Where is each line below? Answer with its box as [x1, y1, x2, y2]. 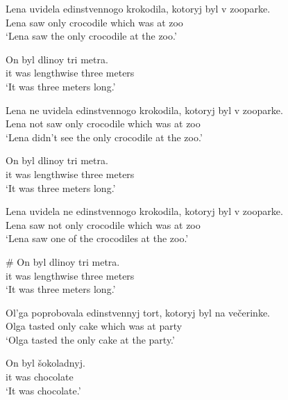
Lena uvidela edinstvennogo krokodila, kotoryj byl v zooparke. [6, 1, 271, 15]
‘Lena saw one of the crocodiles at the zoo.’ [6, 231, 189, 246]
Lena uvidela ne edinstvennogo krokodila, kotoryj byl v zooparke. [6, 204, 283, 218]
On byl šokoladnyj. [6, 355, 85, 370]
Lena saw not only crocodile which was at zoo [6, 217, 201, 232]
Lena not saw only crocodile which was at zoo [6, 116, 201, 131]
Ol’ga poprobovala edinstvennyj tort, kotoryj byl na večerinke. [6, 305, 271, 319]
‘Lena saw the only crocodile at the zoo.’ [6, 29, 177, 43]
